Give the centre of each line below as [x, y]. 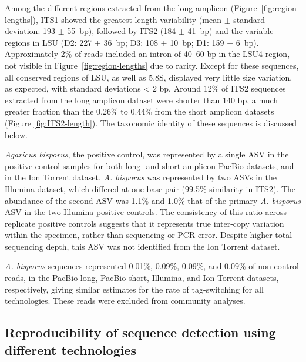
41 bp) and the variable [231, 31]
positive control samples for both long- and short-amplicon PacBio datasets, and [149, 165]
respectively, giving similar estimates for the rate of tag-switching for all [134, 289]
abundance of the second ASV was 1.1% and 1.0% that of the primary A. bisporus [153, 200]
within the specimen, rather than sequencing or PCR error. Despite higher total [149, 235]
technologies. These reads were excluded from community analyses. [125, 301]
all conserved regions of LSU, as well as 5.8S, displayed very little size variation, [149, 77]
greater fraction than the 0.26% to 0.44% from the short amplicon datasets [139, 111]
